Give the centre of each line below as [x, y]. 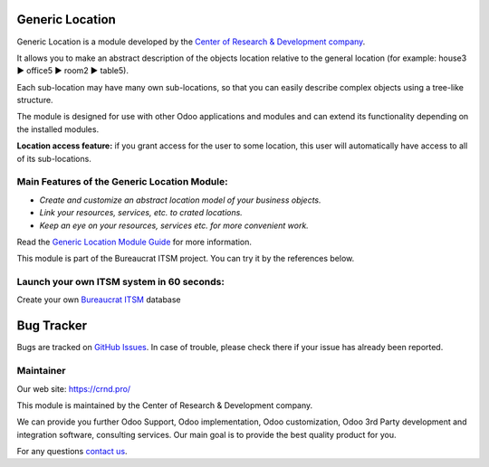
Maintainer [41, 371]
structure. [35, 100]
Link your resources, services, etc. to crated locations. [141, 213]
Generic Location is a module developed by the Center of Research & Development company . [191, 42]
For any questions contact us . [72, 452]
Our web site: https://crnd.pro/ [74, 388]
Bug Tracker [52, 326]
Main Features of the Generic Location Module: [122, 182]
